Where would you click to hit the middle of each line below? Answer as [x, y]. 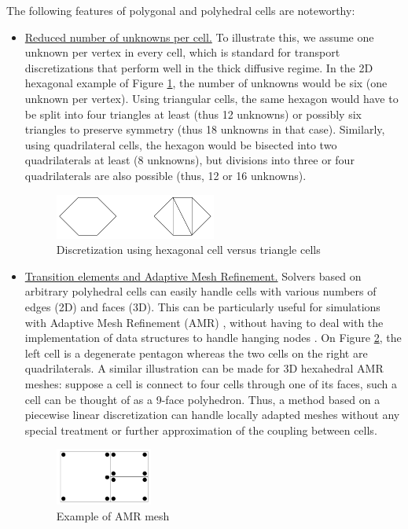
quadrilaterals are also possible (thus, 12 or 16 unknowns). [165, 175]
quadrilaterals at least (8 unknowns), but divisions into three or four [189, 160]
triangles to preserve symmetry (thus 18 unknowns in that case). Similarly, [205, 129]
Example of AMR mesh [113, 515]
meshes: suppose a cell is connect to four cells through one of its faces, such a [211, 384]
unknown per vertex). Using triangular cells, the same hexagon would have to [211, 98]
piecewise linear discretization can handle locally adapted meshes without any [212, 415]
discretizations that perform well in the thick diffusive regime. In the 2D [199, 67]
